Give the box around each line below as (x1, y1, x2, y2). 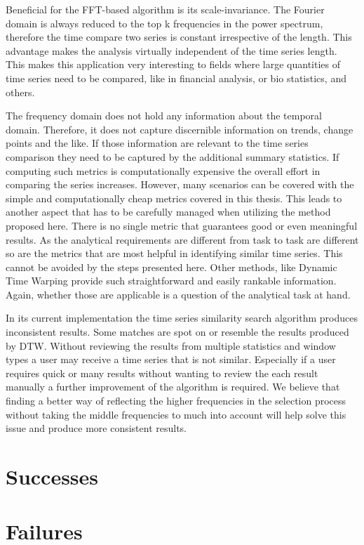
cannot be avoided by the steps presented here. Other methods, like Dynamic (6, 259, 337, 274)
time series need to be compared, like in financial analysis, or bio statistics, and (6, 70, 346, 85)
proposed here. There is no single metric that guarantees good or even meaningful (6, 218, 358, 232)
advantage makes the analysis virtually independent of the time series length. (6, 43, 337, 58)
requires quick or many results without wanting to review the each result (6, 365, 318, 380)
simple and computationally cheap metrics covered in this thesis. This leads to (6, 190, 342, 205)
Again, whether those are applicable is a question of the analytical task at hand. (6, 287, 351, 301)
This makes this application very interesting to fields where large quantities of (6, 57, 340, 72)
